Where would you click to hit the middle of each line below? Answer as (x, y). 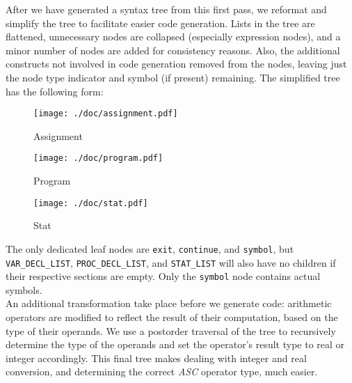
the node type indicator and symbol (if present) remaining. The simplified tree (173, 77)
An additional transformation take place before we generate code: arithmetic (169, 303)
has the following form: (55, 91)
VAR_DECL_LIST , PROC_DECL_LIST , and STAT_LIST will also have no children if (171, 262)
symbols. (24, 289)
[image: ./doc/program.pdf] (98, 158)
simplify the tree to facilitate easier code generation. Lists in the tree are (160, 23)
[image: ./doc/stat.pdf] (91, 203)
